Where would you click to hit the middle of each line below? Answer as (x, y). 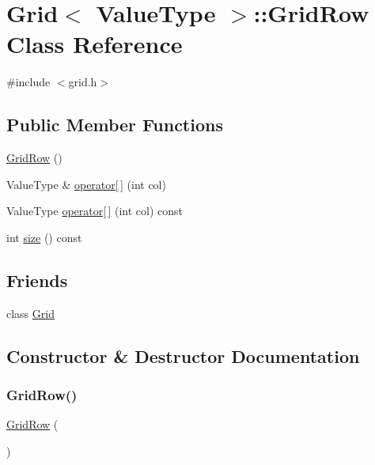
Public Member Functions (115, 125)
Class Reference (95, 44)
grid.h (83, 82)
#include (28, 82)
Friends (37, 280)
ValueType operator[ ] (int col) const (95, 211)
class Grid (30, 313)
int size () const (44, 237)
